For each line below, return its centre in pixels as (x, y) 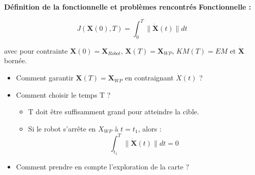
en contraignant (149, 78)
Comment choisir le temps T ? (63, 94)
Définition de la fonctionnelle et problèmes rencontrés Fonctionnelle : (128, 7)
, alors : (150, 128)
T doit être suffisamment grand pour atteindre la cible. (114, 112)
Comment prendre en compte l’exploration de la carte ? (103, 167)
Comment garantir (45, 78)
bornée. (15, 60)
